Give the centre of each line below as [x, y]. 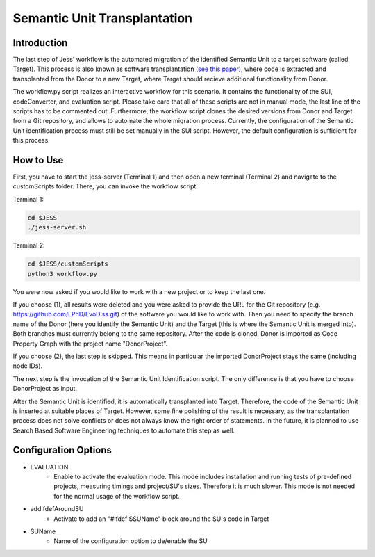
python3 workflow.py [62, 274]
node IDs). [28, 366]
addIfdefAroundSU [57, 509]
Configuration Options [62, 450]
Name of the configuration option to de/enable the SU [131, 541]
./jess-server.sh [57, 227]
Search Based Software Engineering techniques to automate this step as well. [124, 430]
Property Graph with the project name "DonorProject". [90, 344]
